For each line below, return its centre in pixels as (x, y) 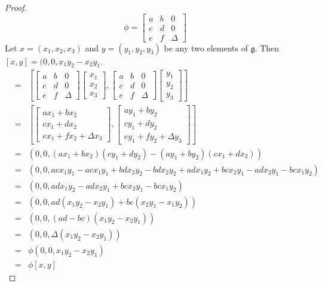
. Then (267, 47)
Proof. (16, 7)
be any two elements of (206, 47)
